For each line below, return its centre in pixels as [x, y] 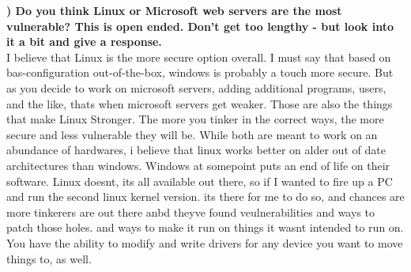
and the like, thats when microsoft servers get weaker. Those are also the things [200, 103]
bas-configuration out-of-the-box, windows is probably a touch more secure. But [200, 72]
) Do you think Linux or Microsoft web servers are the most [174, 10]
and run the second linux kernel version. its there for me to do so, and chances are [205, 196]
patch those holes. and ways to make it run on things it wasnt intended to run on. [205, 227]
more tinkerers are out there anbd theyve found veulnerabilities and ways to [190, 212]
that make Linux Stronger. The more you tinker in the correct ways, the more [195, 119]
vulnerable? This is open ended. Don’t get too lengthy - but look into [200, 26]
